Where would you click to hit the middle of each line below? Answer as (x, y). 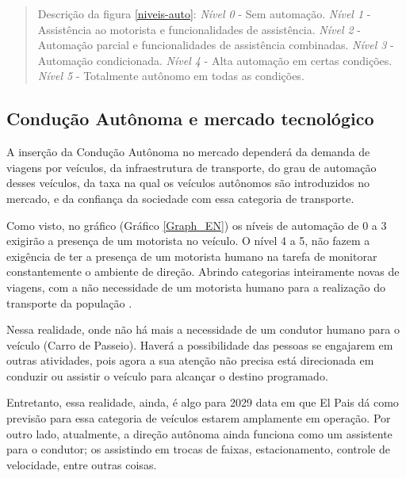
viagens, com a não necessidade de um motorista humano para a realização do (196, 287)
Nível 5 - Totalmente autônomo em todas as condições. (171, 76)
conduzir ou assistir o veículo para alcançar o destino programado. (167, 375)
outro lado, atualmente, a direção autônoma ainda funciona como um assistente (199, 433)
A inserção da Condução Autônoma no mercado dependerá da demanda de (188, 152)
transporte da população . (69, 302)
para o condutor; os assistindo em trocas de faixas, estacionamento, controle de (199, 449)
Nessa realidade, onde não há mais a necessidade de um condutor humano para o (203, 329)
